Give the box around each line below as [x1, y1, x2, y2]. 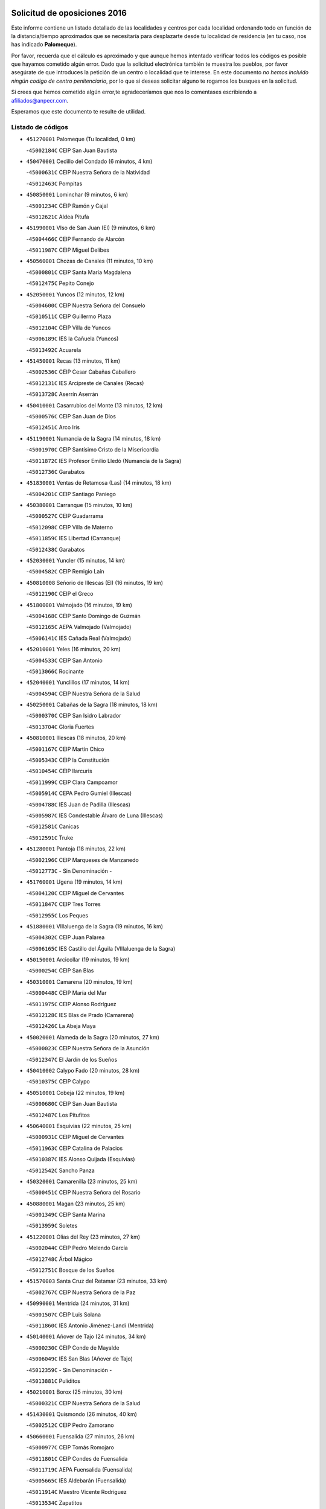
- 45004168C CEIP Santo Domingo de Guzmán [26, 612, 141, 619]
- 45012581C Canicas [26, 823, 80, 830]
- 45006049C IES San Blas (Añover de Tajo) [26, 1355, 133, 1362]
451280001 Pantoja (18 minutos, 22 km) [26, 845, 126, 852]
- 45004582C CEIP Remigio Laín [26, 568, 104, 575]
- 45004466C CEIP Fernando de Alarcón [26, 235, 125, 243]
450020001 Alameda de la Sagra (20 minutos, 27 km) [26, 1033, 160, 1041]
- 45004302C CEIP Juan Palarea [26, 934, 105, 941]
